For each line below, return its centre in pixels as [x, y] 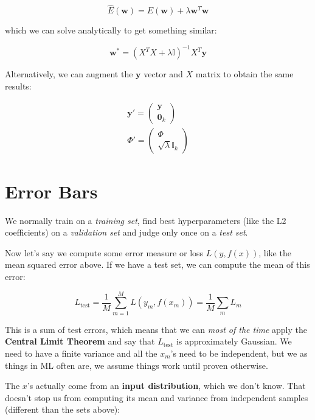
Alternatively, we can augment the [69, 74]
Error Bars [51, 191]
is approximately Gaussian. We [234, 341]
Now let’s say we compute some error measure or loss [104, 252]
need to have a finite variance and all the [81, 353]
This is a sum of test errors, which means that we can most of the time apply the [156, 329]
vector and [163, 74]
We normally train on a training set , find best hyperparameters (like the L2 [146, 220]
